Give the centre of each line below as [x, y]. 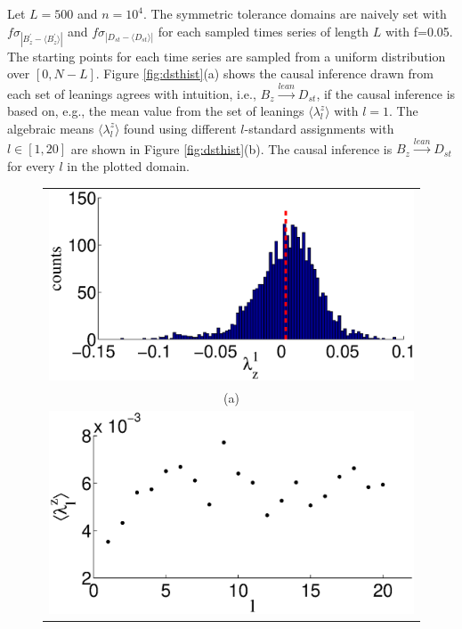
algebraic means [51, 128]
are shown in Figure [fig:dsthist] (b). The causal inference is [231, 148]
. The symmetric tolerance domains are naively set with [295, 13]
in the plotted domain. [128, 165]
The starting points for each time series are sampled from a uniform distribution [227, 56]
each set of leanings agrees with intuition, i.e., [132, 93]
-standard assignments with [319, 128]
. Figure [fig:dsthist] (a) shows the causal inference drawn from [264, 74]
